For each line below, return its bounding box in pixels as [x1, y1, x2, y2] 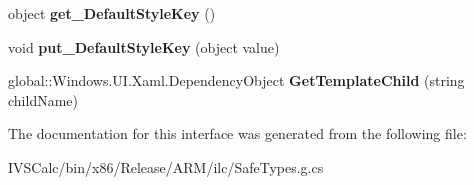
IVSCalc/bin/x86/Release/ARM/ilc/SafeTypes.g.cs [8, 156, 324, 177]
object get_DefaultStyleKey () [8, 3, 216, 23]
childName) [8, 89, 78, 110]
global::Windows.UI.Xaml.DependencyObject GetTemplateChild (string [8, 70, 465, 91]
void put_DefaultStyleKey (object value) [8, 36, 280, 57]
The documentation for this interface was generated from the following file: [8, 123, 467, 144]
